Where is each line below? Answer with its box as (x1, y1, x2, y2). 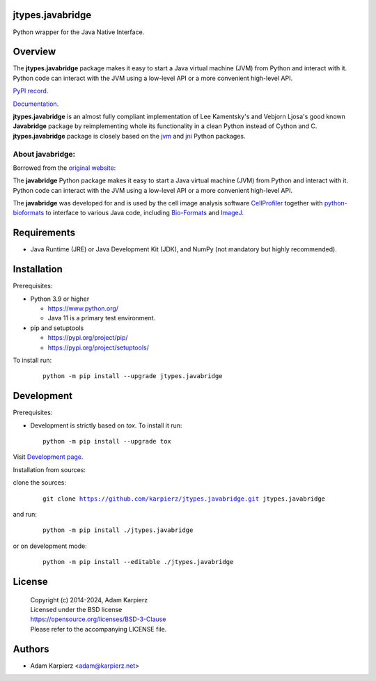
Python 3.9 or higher (30, 295, 90, 303)
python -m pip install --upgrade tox (42, 437, 172, 446)
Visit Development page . (13, 453, 84, 461)
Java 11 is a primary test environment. (47, 314, 156, 322)
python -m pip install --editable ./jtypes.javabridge (42, 558, 234, 566)
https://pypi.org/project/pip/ (47, 334, 128, 342)
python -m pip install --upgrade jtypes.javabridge (42, 373, 223, 380)
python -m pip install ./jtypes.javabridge (42, 526, 194, 534)
